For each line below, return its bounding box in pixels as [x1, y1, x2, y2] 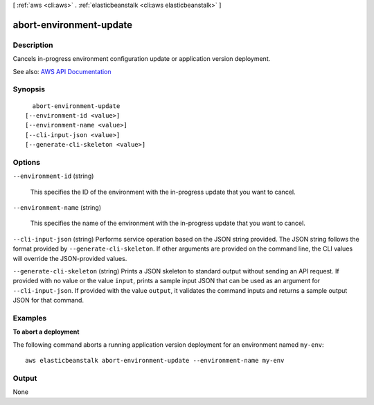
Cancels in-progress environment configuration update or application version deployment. [12, 55, 271, 63]
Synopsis [12, 84, 45, 94]
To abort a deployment [12, 327, 80, 336]
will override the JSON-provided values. [12, 254, 127, 262]
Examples [12, 313, 47, 323]
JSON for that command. [12, 296, 84, 305]
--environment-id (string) [12, 172, 94, 180]
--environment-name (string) [12, 203, 102, 211]
